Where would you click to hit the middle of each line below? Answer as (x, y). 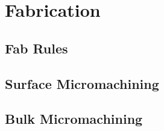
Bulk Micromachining (74, 119)
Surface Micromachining (82, 83)
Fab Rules (36, 48)
